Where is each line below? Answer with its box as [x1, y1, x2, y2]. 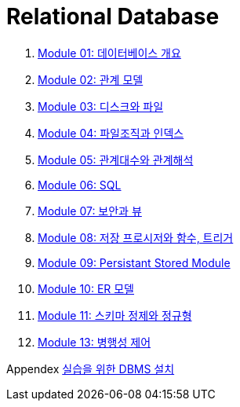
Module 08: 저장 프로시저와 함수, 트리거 [38, 230, 234, 244]
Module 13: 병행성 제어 [38, 335, 151, 349]
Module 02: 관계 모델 [38, 72, 144, 86]
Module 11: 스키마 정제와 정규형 [38, 308, 192, 322]
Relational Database [6, 3, 220, 30]
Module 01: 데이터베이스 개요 [38, 46, 181, 60]
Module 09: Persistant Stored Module [38, 255, 231, 269]
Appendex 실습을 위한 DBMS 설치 [6, 361, 175, 376]
